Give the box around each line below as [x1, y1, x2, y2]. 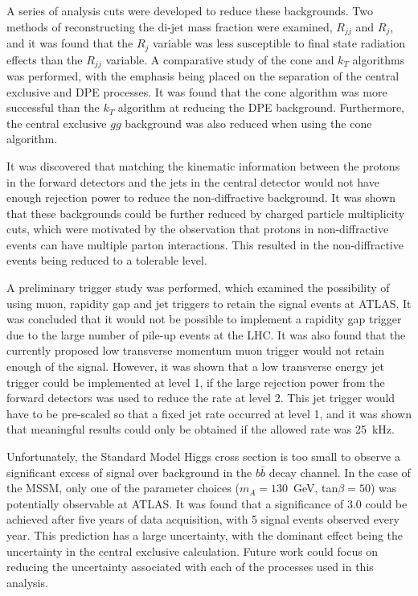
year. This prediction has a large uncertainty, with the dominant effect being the [6, 526, 404, 543]
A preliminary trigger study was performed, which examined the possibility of [6, 279, 390, 296]
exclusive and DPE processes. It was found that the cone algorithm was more [6, 83, 387, 100]
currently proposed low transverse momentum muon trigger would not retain [6, 342, 384, 359]
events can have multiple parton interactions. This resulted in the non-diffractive [6, 236, 404, 253]
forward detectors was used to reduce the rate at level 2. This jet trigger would [6, 389, 395, 406]
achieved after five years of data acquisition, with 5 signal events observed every [6, 511, 400, 528]
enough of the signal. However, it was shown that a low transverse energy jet [6, 358, 384, 375]
